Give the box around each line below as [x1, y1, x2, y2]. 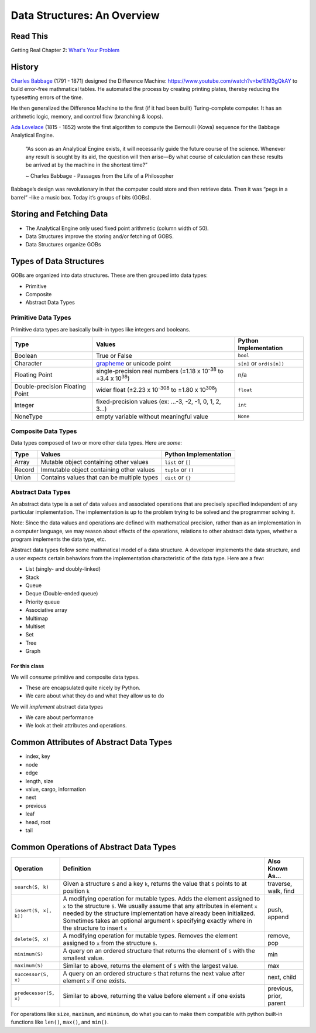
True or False [95, 351, 133, 360]
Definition [63, 864, 91, 872]
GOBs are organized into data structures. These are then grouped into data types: [11, 272, 208, 279]
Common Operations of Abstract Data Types [11, 842, 177, 852]
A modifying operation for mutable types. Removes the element [63, 932, 238, 940]
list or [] [164, 458, 191, 466]
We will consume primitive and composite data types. [11, 673, 140, 680]
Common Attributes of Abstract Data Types [11, 737, 173, 747]
